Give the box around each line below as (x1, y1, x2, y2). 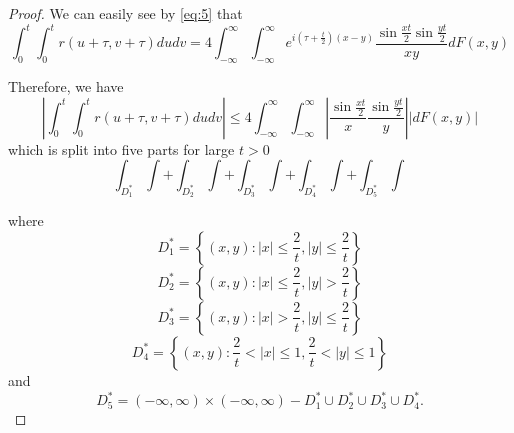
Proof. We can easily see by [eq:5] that (8, 3, 243, 23)
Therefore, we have (8, 75, 124, 96)
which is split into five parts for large (8, 138, 235, 159)
